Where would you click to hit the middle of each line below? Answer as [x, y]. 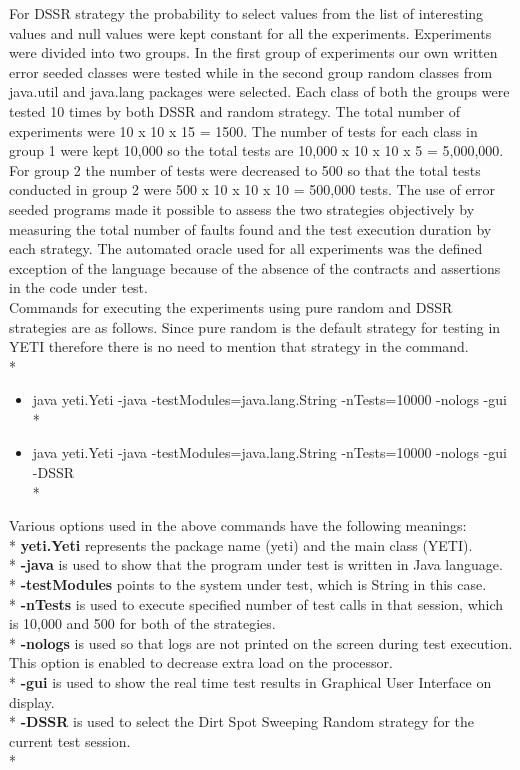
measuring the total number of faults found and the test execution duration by [250, 228]
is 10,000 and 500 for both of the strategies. [142, 623]
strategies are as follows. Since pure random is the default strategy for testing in [255, 326]
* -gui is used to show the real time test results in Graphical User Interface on [250, 682]
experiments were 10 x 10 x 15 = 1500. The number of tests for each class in [243, 130]
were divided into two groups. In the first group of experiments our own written [253, 52]
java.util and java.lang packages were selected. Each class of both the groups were [259, 91]
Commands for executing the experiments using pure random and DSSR [231, 306]
